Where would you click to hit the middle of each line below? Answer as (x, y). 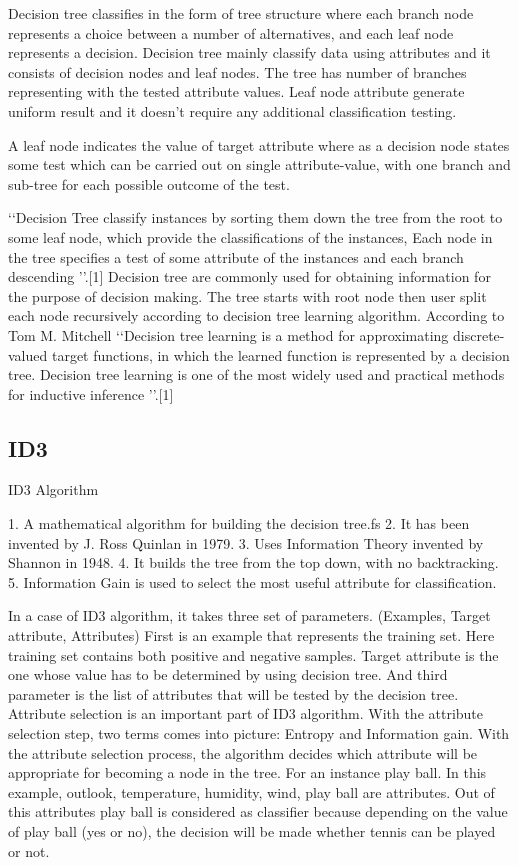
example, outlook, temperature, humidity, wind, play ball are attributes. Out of (251, 791)
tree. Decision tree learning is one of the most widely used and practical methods (256, 374)
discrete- (479, 334)
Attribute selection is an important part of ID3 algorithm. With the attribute (246, 713)
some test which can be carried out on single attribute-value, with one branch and (259, 164)
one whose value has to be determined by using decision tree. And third (228, 674)
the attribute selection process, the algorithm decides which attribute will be (243, 752)
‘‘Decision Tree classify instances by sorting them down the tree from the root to (255, 217)
